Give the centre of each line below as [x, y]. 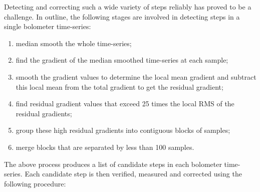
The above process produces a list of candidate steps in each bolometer [113, 164]
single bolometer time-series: [48, 26]
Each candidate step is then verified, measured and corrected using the [133, 174]
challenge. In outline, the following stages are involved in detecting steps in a [122, 16]
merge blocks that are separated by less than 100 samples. [105, 147]
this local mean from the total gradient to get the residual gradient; [119, 86]
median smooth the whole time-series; [74, 43]
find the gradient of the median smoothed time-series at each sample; [122, 60]
